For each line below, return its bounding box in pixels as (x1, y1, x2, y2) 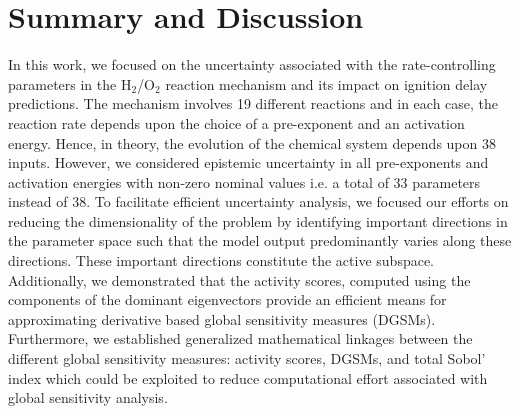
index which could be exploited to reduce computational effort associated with (8, 367, 488, 388)
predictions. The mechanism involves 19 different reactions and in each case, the (8, 93, 499, 114)
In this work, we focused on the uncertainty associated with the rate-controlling (8, 54, 496, 75)
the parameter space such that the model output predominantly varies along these (8, 230, 512, 251)
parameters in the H (8, 73, 132, 94)
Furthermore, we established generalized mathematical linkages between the (8, 328, 473, 349)
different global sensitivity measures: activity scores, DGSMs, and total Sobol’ (8, 348, 486, 369)
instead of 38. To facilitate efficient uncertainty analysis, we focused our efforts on (8, 191, 509, 212)
